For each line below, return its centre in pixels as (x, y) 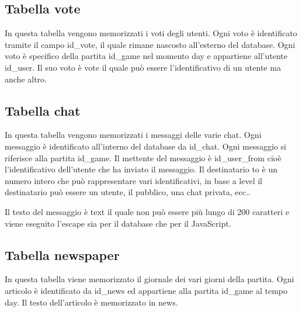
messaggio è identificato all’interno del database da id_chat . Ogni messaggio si (145, 146)
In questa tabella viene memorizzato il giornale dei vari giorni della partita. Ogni (150, 279)
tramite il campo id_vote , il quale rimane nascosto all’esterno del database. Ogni (150, 44)
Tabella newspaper (62, 254)
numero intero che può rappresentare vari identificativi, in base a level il (134, 180)
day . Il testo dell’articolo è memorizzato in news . (91, 302)
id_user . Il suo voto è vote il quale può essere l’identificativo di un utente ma (143, 67)
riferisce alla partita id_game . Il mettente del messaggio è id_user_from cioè (143, 157)
